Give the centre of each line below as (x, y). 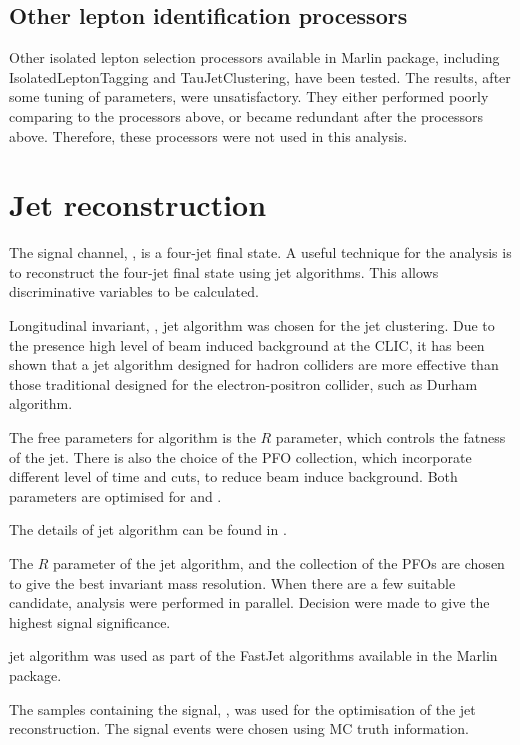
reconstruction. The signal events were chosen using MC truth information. (239, 728)
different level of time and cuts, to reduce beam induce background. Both (233, 476)
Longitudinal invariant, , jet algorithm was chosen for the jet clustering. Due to (252, 325)
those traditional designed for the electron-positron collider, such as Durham (243, 383)
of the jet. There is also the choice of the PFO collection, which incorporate (240, 456)
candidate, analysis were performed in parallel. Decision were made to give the (249, 602)
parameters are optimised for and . (115, 495)
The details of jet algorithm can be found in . (148, 529)
